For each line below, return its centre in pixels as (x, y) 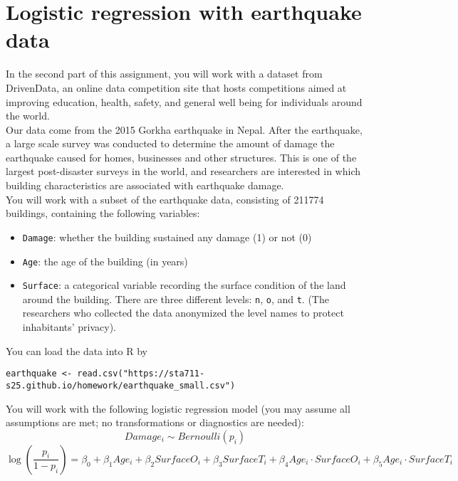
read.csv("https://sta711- (141, 374)
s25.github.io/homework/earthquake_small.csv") (121, 385)
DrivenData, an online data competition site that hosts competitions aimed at (176, 87)
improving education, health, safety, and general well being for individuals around (184, 101)
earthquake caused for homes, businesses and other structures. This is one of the (181, 157)
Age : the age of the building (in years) (105, 261)
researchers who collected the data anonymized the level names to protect (183, 313)
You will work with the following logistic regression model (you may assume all (178, 408)
